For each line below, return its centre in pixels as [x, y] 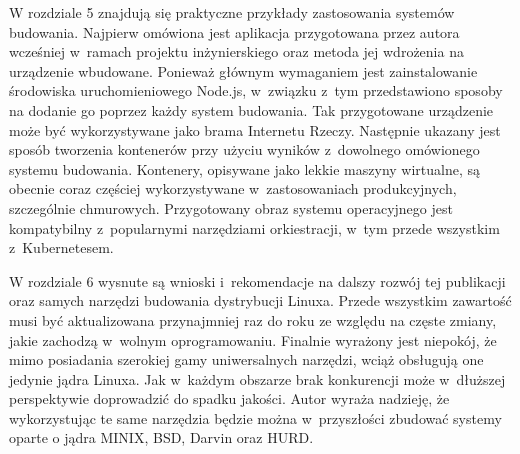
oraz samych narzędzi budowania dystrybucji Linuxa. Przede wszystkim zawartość [260, 300]
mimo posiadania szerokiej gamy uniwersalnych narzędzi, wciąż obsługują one [246, 359]
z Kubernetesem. [61, 247]
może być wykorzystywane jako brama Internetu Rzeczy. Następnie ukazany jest [255, 129]
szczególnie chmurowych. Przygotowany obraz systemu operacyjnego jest [231, 207]
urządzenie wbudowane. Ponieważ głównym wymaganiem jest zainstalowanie [243, 70]
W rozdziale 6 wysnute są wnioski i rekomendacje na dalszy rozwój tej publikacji [257, 280]
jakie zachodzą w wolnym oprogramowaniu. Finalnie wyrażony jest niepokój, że [253, 339]
